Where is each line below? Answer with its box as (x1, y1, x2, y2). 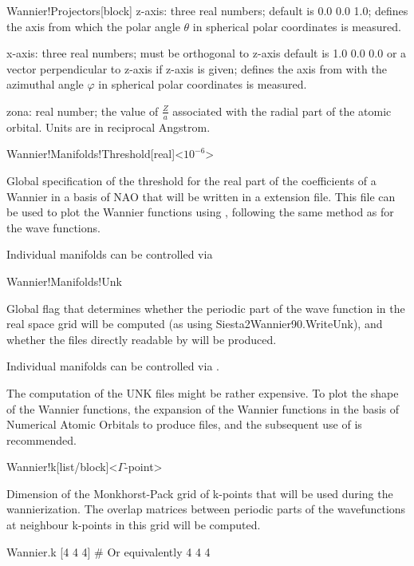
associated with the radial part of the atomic (172, 102, 392, 119)
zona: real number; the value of (6, 102, 159, 119)
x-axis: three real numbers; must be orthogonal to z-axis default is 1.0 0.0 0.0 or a (6, 45, 407, 61)
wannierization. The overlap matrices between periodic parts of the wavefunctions (6, 501, 406, 517)
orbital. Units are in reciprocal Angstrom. (6, 118, 211, 135)
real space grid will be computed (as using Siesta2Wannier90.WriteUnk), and (6, 315, 383, 332)
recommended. (6, 431, 77, 448)
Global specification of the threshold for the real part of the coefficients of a (6, 172, 377, 188)
